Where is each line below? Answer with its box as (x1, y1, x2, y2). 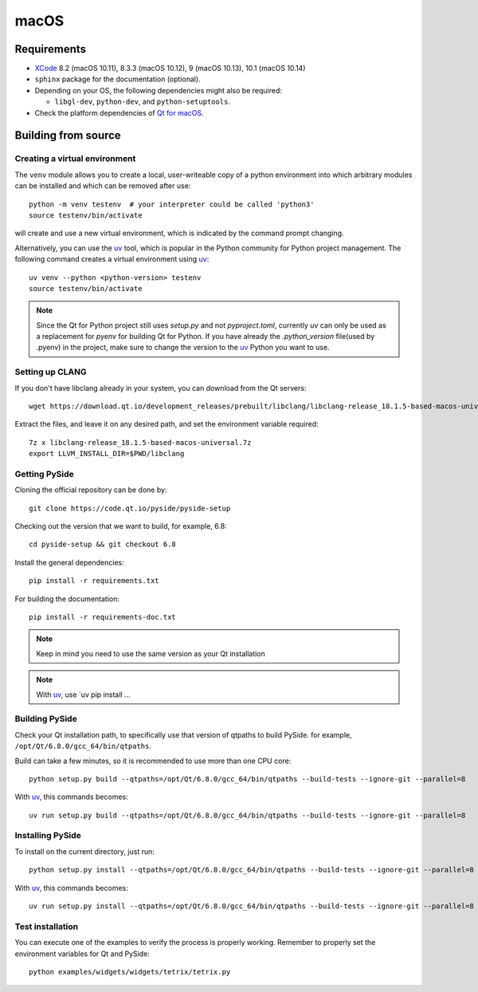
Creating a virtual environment (14, 153, 136, 164)
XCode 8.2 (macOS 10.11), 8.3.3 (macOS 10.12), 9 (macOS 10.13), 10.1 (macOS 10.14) (34, 64, 306, 73)
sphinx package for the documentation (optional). (34, 74, 201, 84)
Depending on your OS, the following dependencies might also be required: (34, 85, 283, 95)
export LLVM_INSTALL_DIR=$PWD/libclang (29, 449, 185, 459)
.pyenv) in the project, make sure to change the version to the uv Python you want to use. (36, 343, 330, 352)
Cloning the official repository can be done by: (14, 485, 167, 494)
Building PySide (14, 714, 77, 725)
